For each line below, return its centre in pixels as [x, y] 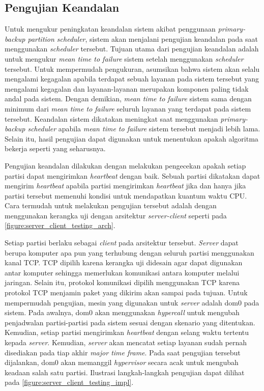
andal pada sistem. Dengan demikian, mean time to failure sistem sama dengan [128, 99]
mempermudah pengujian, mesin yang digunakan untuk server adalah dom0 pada [132, 302]
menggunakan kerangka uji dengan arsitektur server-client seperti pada [116, 215]
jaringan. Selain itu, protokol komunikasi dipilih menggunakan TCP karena [122, 282]
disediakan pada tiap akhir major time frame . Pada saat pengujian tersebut [123, 352]
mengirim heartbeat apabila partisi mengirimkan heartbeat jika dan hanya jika [125, 186]
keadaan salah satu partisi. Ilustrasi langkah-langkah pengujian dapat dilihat [125, 372]
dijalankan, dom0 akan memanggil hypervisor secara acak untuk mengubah [122, 362]
